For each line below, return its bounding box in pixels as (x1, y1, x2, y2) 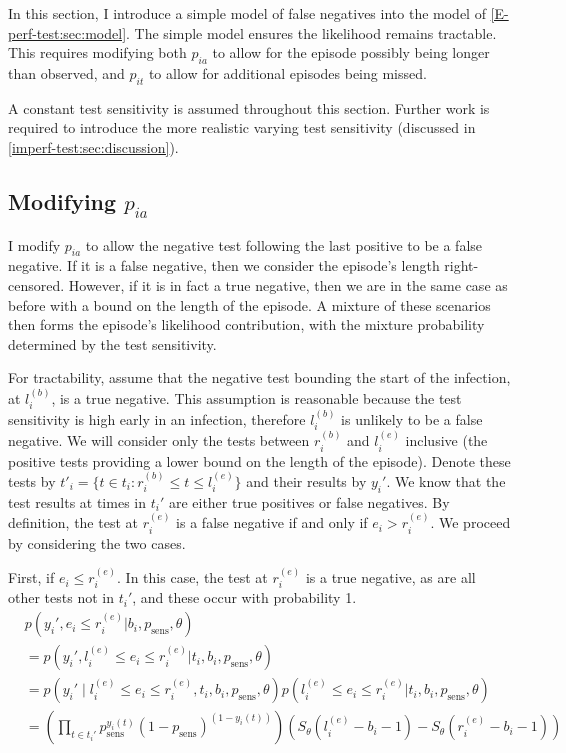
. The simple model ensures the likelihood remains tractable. (126, 22, 497, 43)
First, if (8, 567, 55, 588)
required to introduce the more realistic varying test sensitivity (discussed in (8, 117, 476, 138)
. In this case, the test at (117, 567, 268, 588)
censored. (8, 274, 65, 295)
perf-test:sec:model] (8, 22, 127, 43)
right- (444, 255, 479, 276)
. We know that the (386, 471, 506, 492)
